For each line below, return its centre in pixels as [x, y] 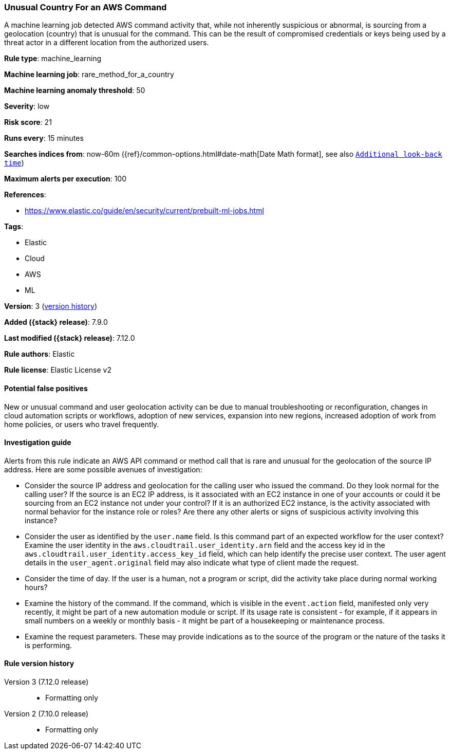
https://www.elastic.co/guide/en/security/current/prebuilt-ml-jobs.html [144, 211]
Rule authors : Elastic [40, 354]
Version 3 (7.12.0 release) [46, 682]
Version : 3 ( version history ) [51, 306]
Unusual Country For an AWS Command [86, 7]
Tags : [14, 227]
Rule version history [39, 664]
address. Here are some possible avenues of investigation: [103, 469]
